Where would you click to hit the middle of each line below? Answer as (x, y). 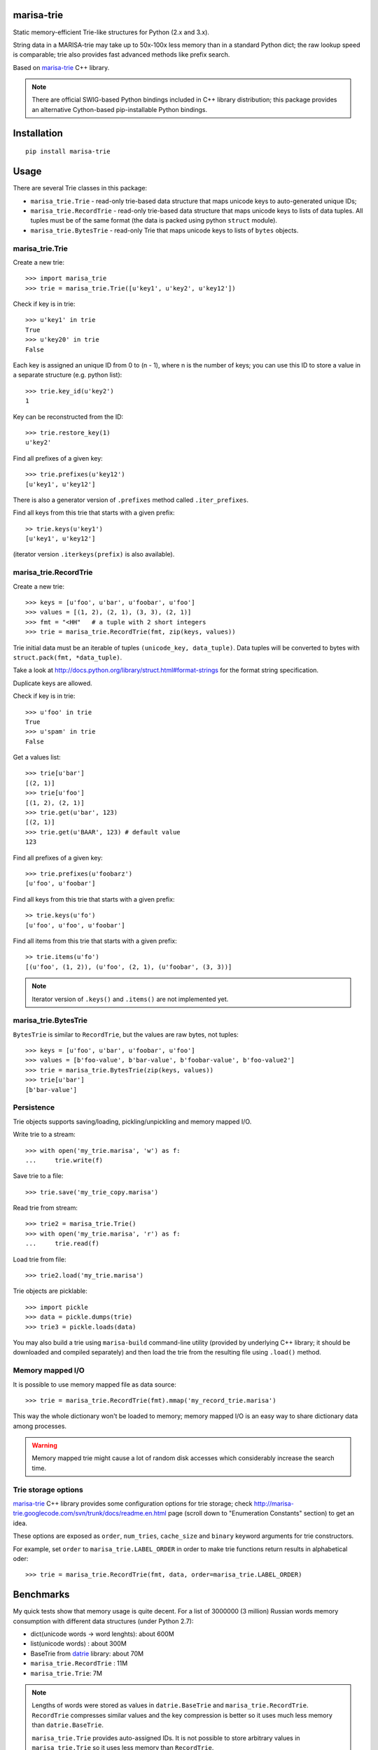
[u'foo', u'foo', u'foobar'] (75, 925)
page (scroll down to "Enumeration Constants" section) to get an (261, 1513)
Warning (44, 1445)
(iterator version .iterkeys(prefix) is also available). (94, 554)
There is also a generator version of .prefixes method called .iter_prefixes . (131, 500)
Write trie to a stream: (44, 1135)
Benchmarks (41, 1595)
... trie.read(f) (62, 1244)
